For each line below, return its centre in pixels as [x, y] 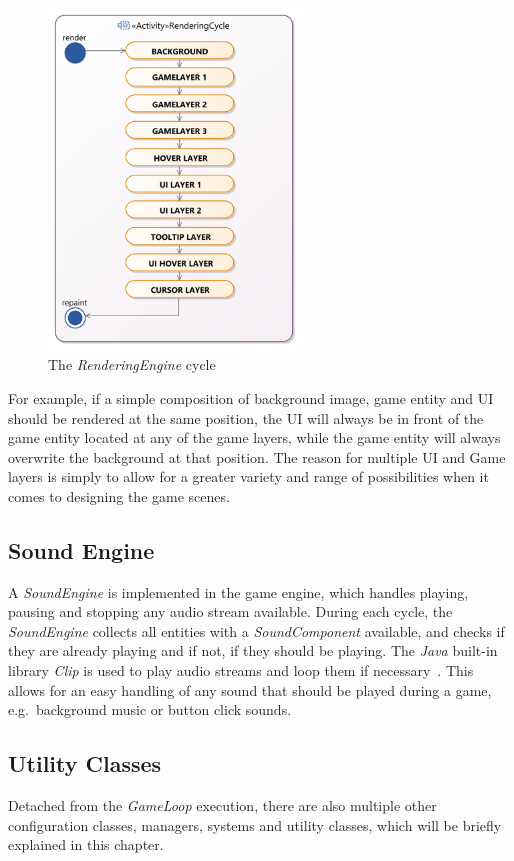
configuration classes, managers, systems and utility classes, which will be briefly [255, 824]
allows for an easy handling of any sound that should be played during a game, [250, 689]
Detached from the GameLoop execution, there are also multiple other [222, 805]
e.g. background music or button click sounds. [150, 709]
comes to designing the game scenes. [119, 495]
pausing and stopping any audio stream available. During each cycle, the [230, 611]
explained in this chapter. [86, 844]
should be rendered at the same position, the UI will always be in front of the [246, 417]
